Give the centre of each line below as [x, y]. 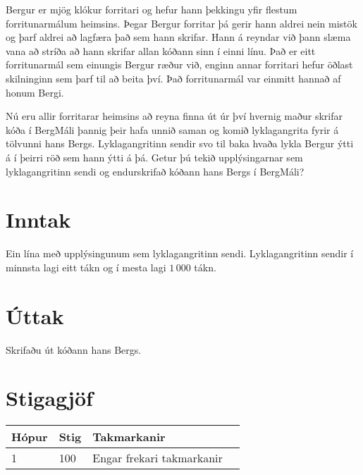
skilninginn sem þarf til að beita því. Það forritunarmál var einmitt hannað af [173, 78]
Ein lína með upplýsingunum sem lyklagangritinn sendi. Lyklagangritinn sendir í [180, 253]
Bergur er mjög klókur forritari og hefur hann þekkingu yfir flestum [152, 9]
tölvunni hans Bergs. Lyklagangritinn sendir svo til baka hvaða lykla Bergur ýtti [180, 143]
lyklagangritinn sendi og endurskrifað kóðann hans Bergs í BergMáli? [155, 171]
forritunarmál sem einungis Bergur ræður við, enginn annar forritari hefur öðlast [179, 64]
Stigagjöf [49, 398]
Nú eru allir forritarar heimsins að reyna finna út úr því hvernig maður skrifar [174, 116]
